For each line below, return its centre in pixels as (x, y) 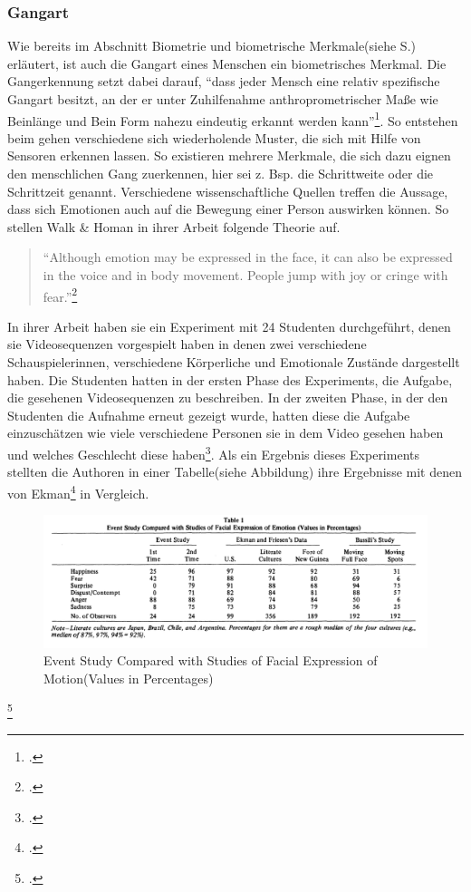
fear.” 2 (60, 295)
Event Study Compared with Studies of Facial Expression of (211, 660)
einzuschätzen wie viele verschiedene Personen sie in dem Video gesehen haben (226, 433)
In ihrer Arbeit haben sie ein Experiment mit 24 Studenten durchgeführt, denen (229, 326)
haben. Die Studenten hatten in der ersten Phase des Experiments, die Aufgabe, (230, 379)
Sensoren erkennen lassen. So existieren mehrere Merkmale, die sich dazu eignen (229, 155)
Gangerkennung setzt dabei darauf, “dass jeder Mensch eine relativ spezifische (224, 81)
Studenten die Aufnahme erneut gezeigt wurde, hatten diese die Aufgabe (209, 415)
